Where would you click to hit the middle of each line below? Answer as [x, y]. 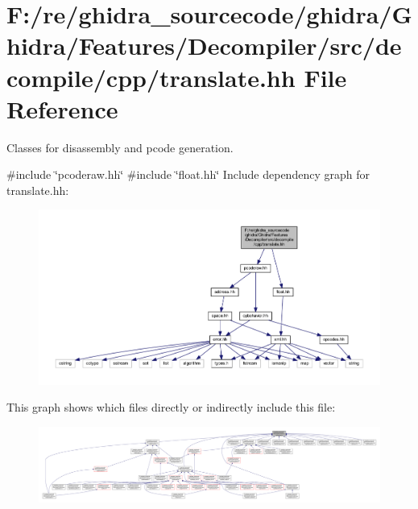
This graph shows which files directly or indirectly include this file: [171, 407]
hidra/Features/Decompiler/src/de [204, 46]
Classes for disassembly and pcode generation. [120, 147]
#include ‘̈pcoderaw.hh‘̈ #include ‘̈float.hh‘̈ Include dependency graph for [188, 174]
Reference [62, 108]
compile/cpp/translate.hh [151, 77]
